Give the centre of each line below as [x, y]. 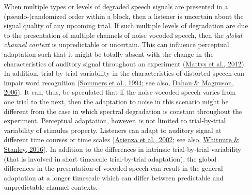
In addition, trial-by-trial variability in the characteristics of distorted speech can [124, 73]
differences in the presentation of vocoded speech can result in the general [113, 168]
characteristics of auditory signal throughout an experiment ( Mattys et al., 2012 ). [125, 63]
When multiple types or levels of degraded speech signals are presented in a [116, 6]
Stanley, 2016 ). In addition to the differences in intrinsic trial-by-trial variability [123, 149]
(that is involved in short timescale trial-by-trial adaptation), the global [110, 158]
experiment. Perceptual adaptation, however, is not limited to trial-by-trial [115, 121]
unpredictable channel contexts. [51, 187]
